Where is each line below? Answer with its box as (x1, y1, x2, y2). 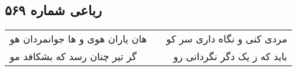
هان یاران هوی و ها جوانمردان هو (10, 32, 147, 46)
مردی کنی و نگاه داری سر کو (166, 32, 287, 46)
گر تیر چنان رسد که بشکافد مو (10, 49, 137, 64)
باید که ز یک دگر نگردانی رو (173, 49, 287, 64)
